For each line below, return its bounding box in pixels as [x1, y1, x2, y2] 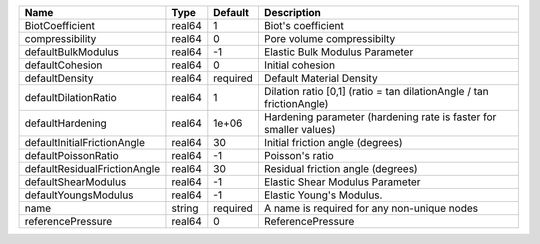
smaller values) [263, 123, 336, 136]
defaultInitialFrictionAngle [24, 136, 145, 149]
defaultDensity [24, 71, 94, 85]
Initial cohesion [263, 58, 335, 72]
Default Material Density [263, 71, 379, 85]
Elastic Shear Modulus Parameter [263, 175, 421, 189]
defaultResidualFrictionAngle [24, 162, 160, 175]
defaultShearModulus [24, 175, 127, 189]
